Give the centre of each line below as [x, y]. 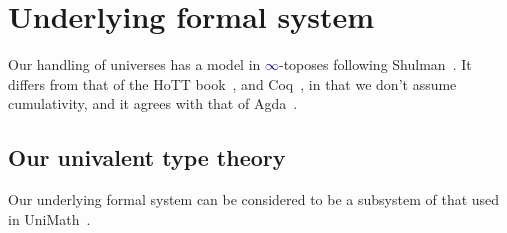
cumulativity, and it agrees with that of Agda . [153, 103]
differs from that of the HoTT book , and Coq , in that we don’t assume [232, 83]
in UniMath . [49, 218]
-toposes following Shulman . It [375, 64]
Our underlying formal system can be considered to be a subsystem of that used [254, 199]
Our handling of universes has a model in [134, 64]
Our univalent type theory [147, 157]
